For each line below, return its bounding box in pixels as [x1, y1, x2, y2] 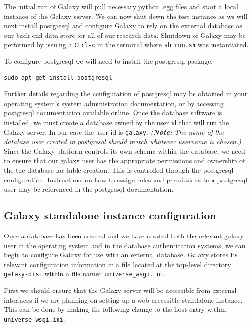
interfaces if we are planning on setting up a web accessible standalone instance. [4, 294, 243, 305]
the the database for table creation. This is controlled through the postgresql [4, 165, 233, 175]
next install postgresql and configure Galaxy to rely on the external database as [4, 20, 242, 31]
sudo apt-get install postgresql [4, 74, 112, 81]
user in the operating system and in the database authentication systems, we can [4, 240, 246, 250]
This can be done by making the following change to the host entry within [4, 304, 226, 314]
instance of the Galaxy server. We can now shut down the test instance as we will [4, 11, 248, 21]
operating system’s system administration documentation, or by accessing [4, 98, 224, 108]
